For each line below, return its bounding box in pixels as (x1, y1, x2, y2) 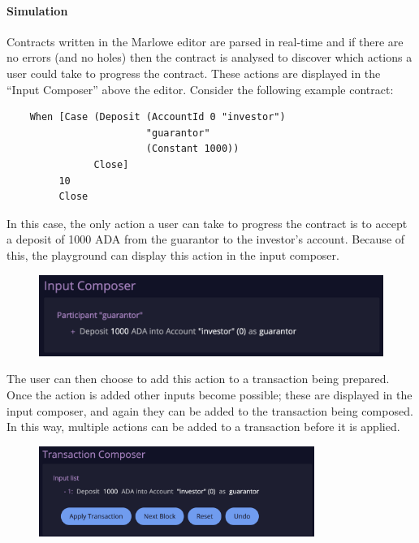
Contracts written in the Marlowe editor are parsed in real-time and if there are (6, 32, 404, 50)
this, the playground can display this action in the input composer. (6, 246, 339, 263)
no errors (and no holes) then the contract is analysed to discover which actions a (6, 49, 413, 66)
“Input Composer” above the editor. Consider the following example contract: (6, 80, 394, 97)
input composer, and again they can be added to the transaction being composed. (6, 402, 413, 419)
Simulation (6, 2, 68, 19)
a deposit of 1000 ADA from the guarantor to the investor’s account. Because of (6, 231, 405, 248)
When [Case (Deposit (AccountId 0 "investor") (29, 111, 286, 123)
